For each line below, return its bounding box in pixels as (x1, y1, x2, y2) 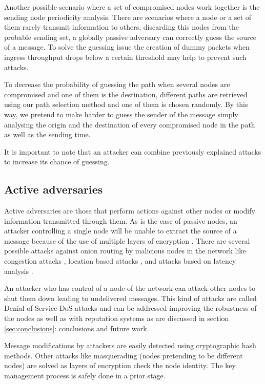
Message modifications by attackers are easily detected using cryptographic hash (4, 340, 256, 351)
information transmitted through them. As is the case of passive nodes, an (4, 215, 237, 226)
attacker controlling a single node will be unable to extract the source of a (4, 225, 237, 236)
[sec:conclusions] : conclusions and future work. (4, 323, 149, 333)
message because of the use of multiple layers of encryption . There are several (4, 235, 250, 246)
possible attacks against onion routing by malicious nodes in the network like (4, 245, 246, 256)
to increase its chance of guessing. (4, 156, 110, 167)
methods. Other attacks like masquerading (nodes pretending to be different (4, 350, 243, 360)
